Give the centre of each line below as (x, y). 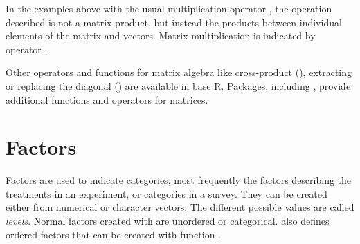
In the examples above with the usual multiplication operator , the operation (169, 8)
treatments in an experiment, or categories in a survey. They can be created (166, 193)
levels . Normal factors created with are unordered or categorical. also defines (168, 221)
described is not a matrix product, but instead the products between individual (174, 22)
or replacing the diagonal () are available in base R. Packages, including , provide (178, 85)
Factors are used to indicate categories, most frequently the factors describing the (179, 180)
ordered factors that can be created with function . (113, 234)
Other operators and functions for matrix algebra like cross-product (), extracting (179, 72)
